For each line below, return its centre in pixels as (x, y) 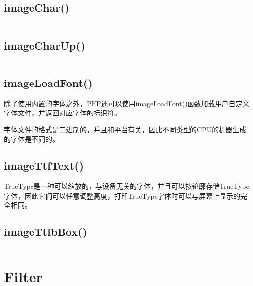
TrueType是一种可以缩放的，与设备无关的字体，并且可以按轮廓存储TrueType (126, 186)
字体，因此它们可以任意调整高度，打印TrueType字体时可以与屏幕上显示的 (122, 195)
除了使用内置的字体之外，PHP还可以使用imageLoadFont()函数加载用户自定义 (127, 103)
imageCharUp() (45, 45)
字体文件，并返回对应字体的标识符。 (63, 113)
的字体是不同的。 (32, 139)
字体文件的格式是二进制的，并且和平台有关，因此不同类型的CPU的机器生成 (125, 129)
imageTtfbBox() (46, 232)
